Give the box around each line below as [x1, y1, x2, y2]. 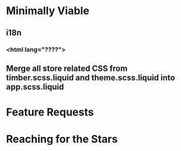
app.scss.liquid [6, 81, 64, 92]
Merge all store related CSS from [6, 63, 128, 73]
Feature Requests [6, 106, 94, 119]
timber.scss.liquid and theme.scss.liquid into [6, 73, 175, 83]
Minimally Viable [6, 4, 90, 18]
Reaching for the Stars [6, 133, 118, 146]
